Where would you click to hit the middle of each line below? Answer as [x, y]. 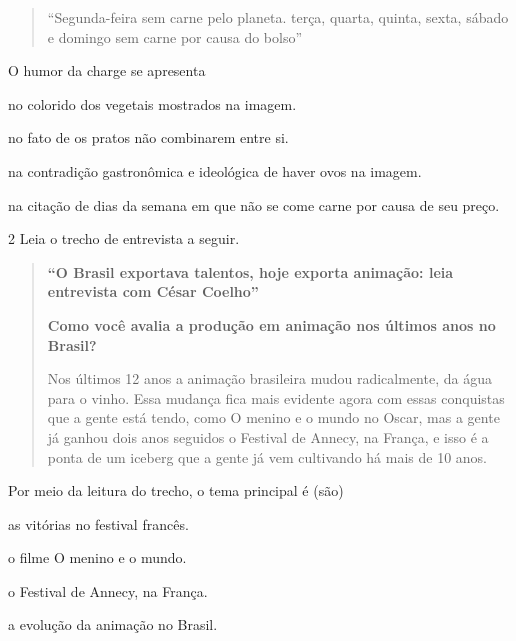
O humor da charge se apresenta [107, 70]
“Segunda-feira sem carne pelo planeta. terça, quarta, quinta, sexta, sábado [278, 17]
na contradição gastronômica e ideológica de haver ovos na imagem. [215, 170]
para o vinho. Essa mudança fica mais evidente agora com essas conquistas [276, 397]
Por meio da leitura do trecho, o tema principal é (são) [176, 490]
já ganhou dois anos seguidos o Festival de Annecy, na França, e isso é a [268, 436]
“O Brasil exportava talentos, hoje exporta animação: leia [250, 271]
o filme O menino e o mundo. [97, 557]
